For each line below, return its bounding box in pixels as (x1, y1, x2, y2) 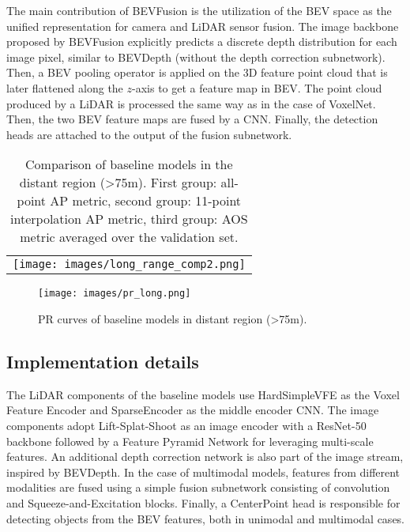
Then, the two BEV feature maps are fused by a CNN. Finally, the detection (6, 111, 378, 127)
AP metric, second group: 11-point (50, 191, 242, 210)
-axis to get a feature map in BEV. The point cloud (132, 79, 382, 96)
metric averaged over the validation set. (20, 228, 239, 247)
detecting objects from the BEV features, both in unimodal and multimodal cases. (6, 510, 405, 526)
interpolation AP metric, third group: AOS (10, 209, 248, 228)
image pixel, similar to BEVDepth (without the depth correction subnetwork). (6, 48, 386, 65)
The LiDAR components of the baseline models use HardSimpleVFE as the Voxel (6, 386, 400, 402)
